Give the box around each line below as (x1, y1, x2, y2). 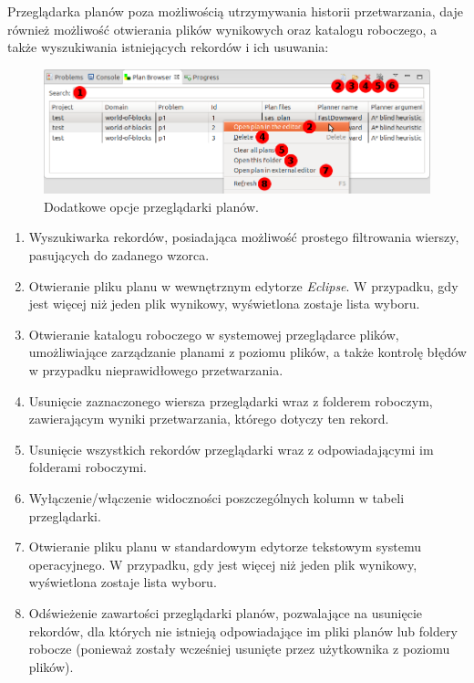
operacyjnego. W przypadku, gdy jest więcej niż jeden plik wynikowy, (28, 554, 417, 573)
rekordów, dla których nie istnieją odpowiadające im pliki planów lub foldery (28, 621, 458, 640)
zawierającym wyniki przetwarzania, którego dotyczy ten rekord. (28, 409, 389, 428)
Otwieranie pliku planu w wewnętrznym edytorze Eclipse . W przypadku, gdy (28, 276, 459, 295)
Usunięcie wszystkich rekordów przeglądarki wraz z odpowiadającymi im (28, 439, 434, 458)
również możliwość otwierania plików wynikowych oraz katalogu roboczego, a (7, 19, 438, 38)
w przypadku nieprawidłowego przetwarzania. (28, 361, 283, 380)
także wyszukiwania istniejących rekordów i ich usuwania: (7, 37, 329, 57)
